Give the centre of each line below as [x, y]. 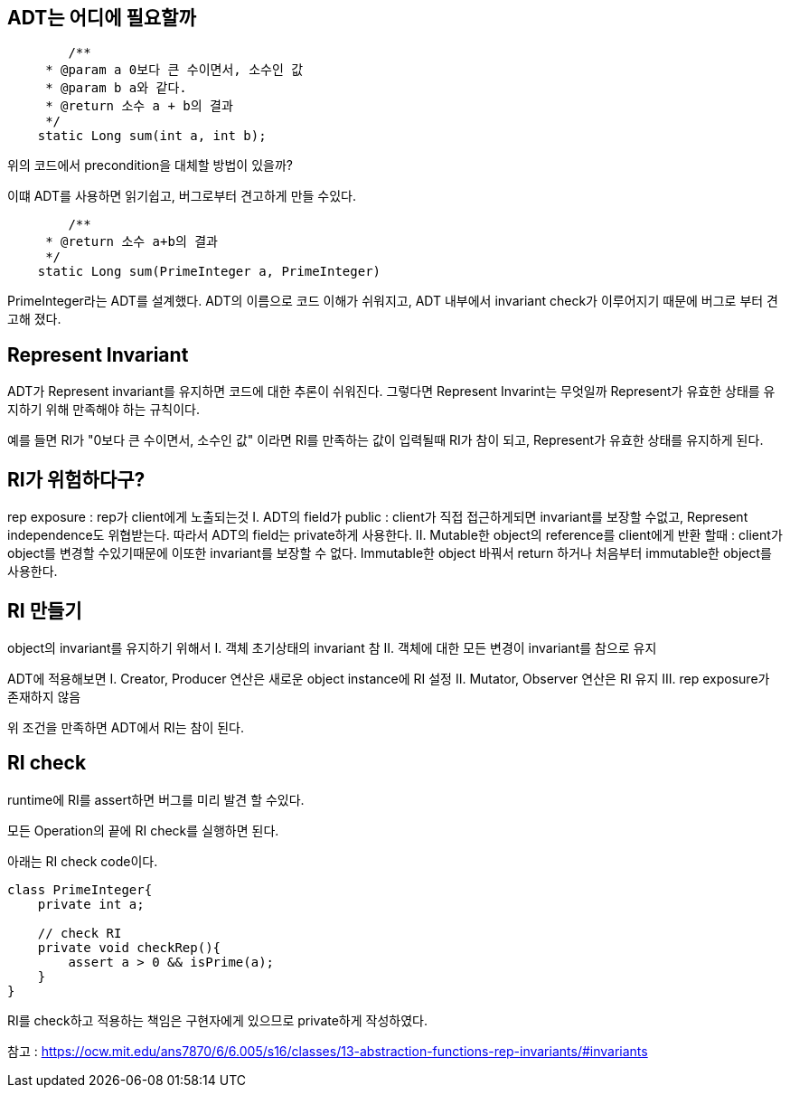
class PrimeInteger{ [80, 889]
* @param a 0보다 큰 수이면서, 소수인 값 [174, 70]
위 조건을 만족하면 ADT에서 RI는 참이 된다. [126, 727]
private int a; [91, 904]
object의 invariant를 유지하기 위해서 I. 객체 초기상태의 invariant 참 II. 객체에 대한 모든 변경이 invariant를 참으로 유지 [332, 647]
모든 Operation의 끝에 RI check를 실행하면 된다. [143, 830]
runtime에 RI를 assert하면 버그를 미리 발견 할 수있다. [156, 799]
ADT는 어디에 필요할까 [102, 18]
